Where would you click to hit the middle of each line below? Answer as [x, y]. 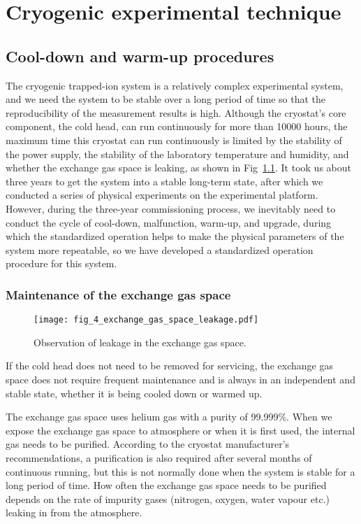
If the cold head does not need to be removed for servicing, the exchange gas [169, 366]
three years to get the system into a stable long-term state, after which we [164, 181]
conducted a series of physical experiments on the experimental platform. [162, 195]
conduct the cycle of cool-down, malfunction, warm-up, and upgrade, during [169, 222]
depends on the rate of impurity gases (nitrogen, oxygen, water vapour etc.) [168, 498]
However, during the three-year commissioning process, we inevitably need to [171, 208]
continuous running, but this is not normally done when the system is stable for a [180, 471]
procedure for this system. [61, 263]
